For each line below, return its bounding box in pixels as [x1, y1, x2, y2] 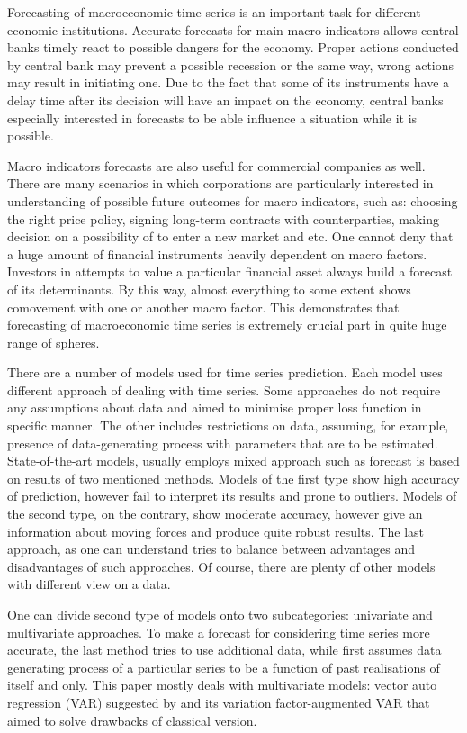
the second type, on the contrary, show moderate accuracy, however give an [7, 504, 423, 523]
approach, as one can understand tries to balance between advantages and [7, 539, 416, 558]
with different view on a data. [7, 575, 171, 593]
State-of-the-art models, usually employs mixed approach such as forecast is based [7, 451, 460, 470]
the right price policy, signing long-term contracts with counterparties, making [7, 209, 439, 228]
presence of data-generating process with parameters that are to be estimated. [7, 433, 438, 452]
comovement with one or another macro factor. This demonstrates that [7, 297, 400, 316]
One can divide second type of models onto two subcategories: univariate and [7, 605, 433, 623]
